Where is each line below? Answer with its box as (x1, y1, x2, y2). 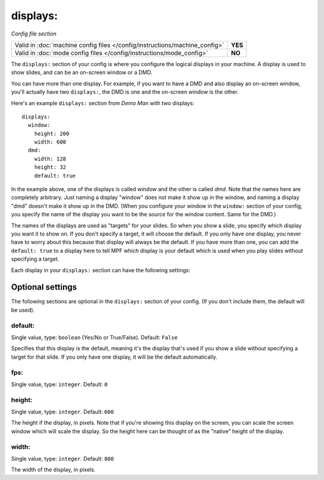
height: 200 (34, 130, 70, 137)
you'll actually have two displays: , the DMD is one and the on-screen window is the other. (11, 88, 239, 96)
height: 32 (34, 164, 67, 171)
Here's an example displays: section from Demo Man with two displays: (11, 99, 195, 106)
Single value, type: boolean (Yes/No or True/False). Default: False (11, 333, 178, 341)
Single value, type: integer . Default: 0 (11, 380, 108, 387)
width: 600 (34, 139, 67, 145)
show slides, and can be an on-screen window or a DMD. (11, 69, 153, 76)
